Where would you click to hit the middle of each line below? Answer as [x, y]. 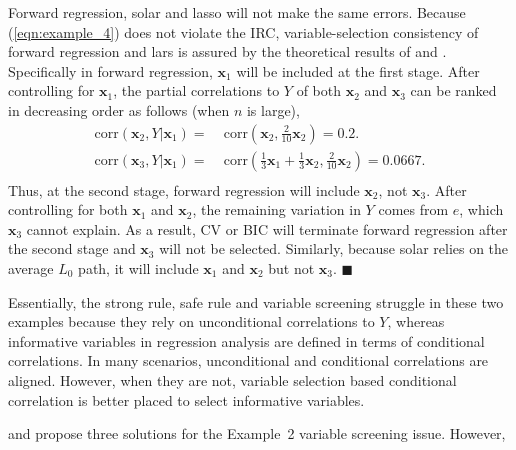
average [31, 268]
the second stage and [72, 248]
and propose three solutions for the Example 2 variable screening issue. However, [257, 433]
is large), [273, 109]
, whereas [416, 321]
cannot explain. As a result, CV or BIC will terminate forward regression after [267, 228]
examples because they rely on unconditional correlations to [191, 321]
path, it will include [138, 268]
